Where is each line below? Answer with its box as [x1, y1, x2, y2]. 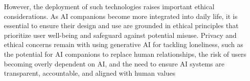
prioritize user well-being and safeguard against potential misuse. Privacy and [4, 30, 237, 40]
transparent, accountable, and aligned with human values [4, 68, 176, 78]
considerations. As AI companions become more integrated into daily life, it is [4, 11, 238, 21]
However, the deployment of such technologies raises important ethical [4, 1, 215, 11]
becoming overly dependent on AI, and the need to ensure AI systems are [4, 58, 225, 68]
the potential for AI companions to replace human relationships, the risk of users [4, 49, 247, 59]
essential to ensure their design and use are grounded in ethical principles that [4, 20, 239, 31]
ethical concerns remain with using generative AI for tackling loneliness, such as [4, 39, 244, 49]
